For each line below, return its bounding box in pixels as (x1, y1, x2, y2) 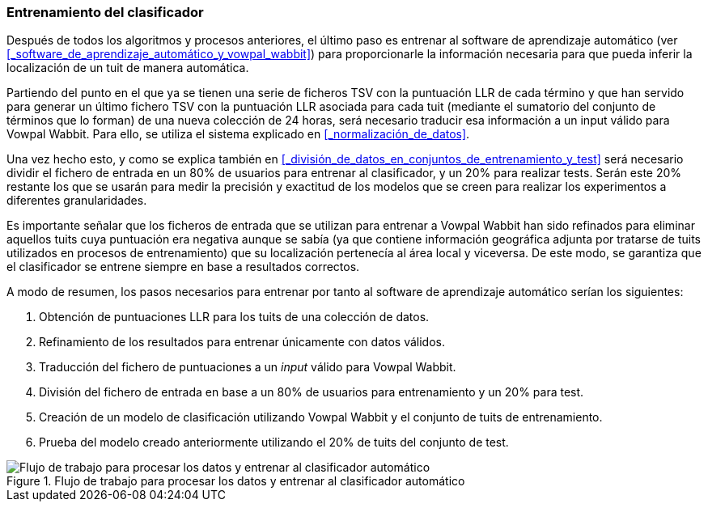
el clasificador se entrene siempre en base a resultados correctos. (6, 260, 360, 274)
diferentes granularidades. (6, 193, 147, 208)
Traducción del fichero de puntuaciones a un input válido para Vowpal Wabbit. (39, 360, 456, 375)
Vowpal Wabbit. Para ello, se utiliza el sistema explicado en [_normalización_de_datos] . (6, 127, 470, 142)
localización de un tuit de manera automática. (6, 61, 249, 75)
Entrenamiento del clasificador (6, 4, 204, 20)
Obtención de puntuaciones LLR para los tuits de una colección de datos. (39, 310, 430, 324)
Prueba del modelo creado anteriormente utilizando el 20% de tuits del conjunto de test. (39, 435, 509, 450)
